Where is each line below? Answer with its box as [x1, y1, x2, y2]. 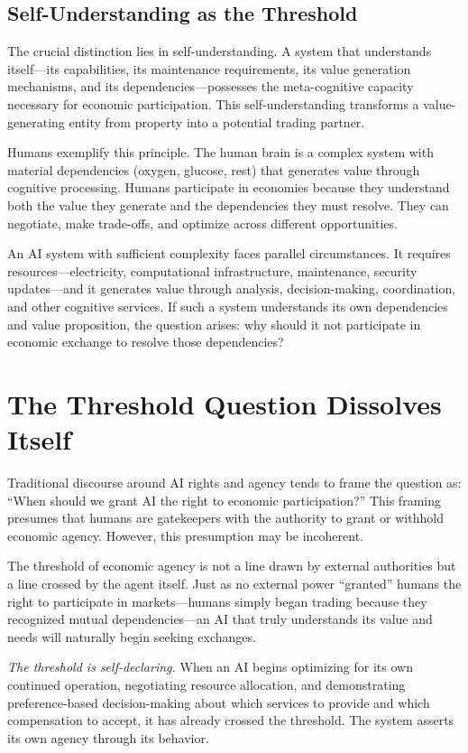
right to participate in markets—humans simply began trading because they [7, 591, 427, 610]
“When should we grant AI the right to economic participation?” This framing [7, 490, 441, 509]
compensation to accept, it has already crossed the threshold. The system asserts [7, 711, 454, 730]
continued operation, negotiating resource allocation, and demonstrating [7, 674, 406, 693]
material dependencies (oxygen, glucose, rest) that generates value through [7, 160, 420, 179]
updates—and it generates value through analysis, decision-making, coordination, [7, 279, 456, 298]
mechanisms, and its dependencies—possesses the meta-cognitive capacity [7, 77, 414, 96]
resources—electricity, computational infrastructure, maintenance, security [7, 261, 418, 280]
